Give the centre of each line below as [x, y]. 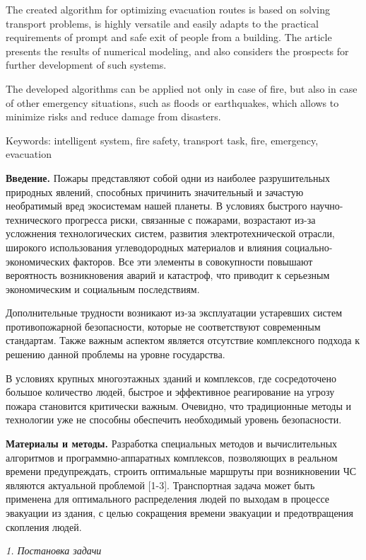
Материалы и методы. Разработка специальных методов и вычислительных [172, 444]
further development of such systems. [86, 65]
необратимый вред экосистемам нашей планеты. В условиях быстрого [157, 206]
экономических [38, 261]
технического [34, 219]
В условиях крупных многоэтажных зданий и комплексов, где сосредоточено [171, 378]
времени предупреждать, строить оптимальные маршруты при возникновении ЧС [181, 471]
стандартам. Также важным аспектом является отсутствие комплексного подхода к [183, 340]
